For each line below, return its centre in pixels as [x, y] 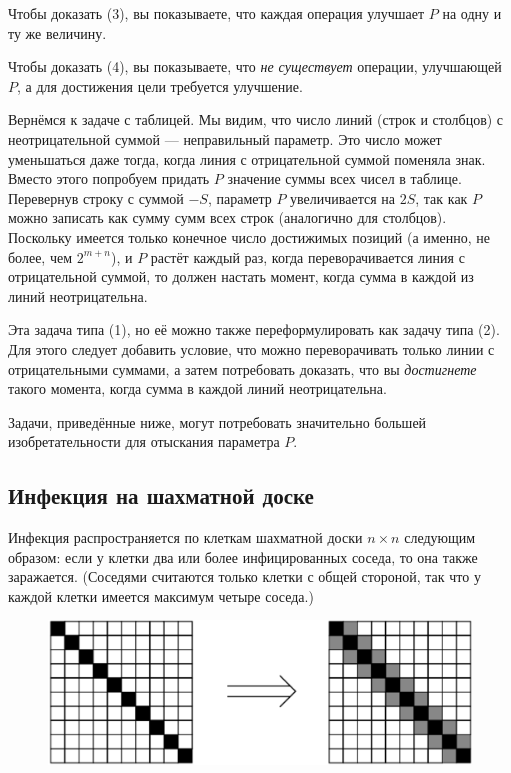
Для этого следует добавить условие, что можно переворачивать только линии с [251, 348]
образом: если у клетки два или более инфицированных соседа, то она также [243, 556]
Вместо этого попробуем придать [109, 178]
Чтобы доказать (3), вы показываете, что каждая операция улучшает [216, 13]
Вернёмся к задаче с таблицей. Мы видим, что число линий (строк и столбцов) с [256, 119]
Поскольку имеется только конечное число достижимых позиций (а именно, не [249, 236]
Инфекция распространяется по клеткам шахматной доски [185, 537]
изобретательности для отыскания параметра [144, 441]
